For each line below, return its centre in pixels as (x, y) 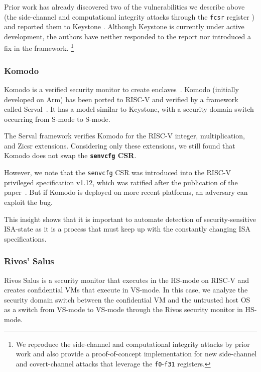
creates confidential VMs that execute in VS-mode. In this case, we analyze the (126, 290)
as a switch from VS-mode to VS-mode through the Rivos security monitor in (123, 309)
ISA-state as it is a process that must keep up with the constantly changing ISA (127, 229)
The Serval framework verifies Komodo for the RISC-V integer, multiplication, (125, 136)
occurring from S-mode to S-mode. (57, 119)
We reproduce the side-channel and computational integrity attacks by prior (133, 344)
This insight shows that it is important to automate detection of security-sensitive (130, 219)
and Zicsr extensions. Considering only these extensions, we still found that (120, 145)
